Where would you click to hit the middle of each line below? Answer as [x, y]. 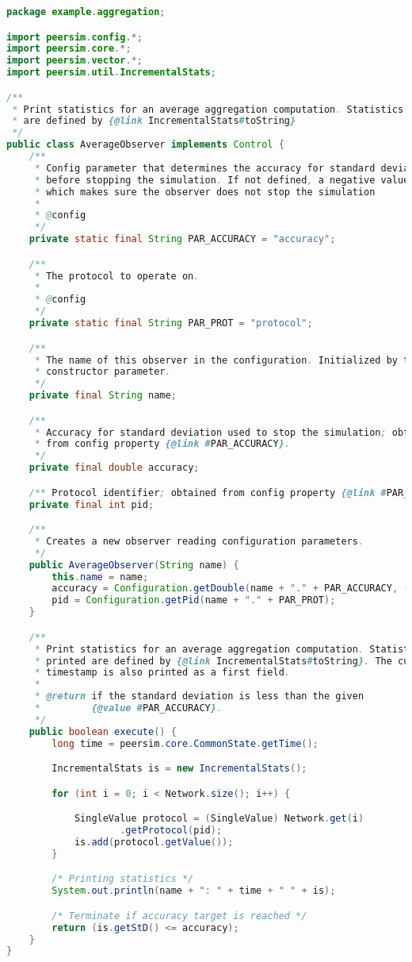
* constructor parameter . [103, 372]
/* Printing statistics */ [123, 879]
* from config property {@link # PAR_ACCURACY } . [162, 444]
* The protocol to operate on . [117, 276]
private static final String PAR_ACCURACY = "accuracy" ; [182, 239]
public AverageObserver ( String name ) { [134, 565]
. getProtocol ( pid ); [171, 831]
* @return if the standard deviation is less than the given [199, 696]
